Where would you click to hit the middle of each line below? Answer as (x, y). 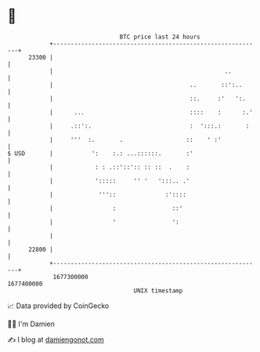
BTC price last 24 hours (160, 37)
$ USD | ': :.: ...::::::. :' (100, 153)
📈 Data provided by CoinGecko (58, 306)
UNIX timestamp (158, 290)
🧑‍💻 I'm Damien (31, 324)
